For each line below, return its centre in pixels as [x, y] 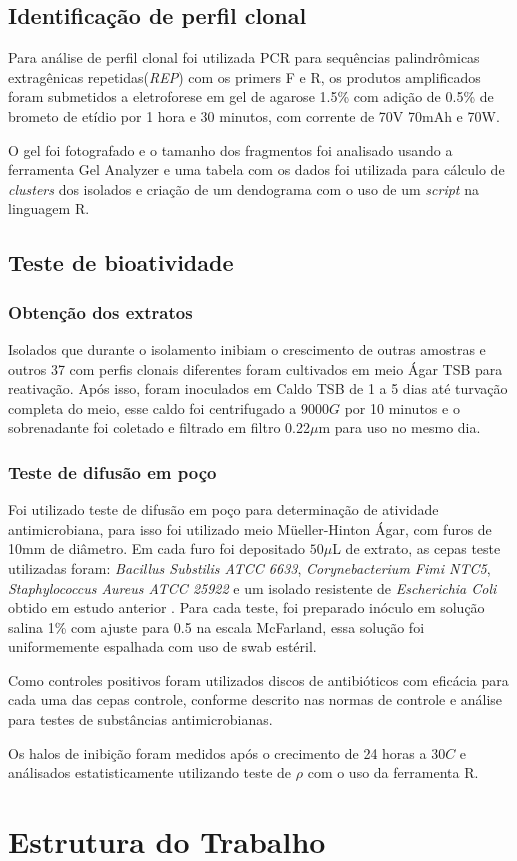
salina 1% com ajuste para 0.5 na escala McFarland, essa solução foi [216, 626]
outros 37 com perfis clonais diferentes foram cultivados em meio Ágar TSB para [255, 368]
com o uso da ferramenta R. [393, 772]
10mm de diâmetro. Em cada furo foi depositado [157, 548]
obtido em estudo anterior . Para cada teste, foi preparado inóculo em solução [246, 607]
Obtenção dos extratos [100, 311]
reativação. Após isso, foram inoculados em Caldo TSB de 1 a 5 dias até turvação [258, 388]
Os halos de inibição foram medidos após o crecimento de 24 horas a [217, 752]
